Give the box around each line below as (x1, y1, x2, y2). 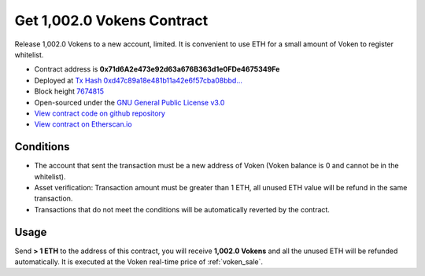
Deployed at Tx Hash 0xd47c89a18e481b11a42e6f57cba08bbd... (34, 75, 243, 85)
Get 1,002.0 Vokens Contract (14, 12, 209, 29)
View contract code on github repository (34, 109, 165, 118)
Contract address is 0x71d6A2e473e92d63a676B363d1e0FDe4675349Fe (34, 64, 280, 74)
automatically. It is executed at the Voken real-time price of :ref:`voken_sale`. (14, 257, 264, 267)
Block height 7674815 (34, 86, 104, 96)
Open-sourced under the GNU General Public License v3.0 (34, 98, 225, 107)
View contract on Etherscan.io (34, 120, 133, 129)
